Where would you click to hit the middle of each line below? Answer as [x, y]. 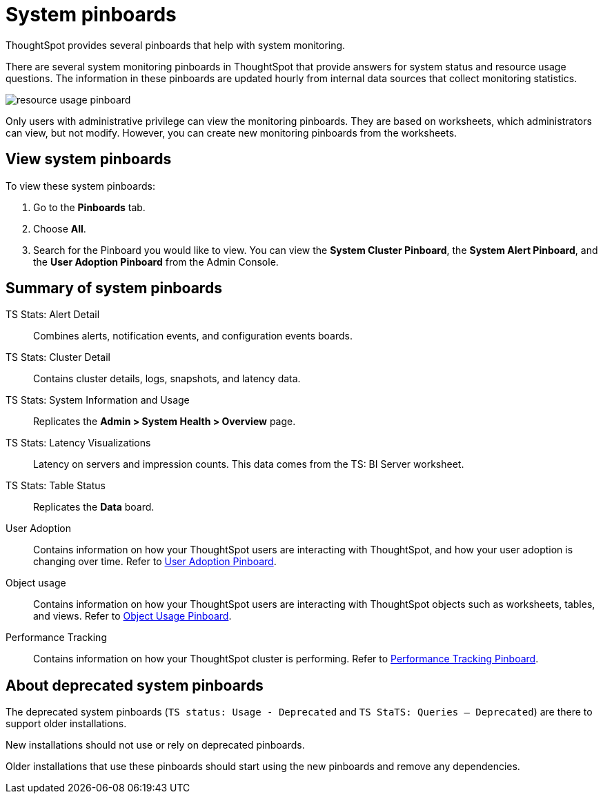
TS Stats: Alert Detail [53, 315]
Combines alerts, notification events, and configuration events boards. [193, 336]
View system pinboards [89, 159]
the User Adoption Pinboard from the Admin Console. [156, 262]
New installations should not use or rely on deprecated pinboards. [155, 745]
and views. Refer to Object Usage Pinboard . [132, 616]
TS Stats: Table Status [56, 486]
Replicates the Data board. [94, 507]
